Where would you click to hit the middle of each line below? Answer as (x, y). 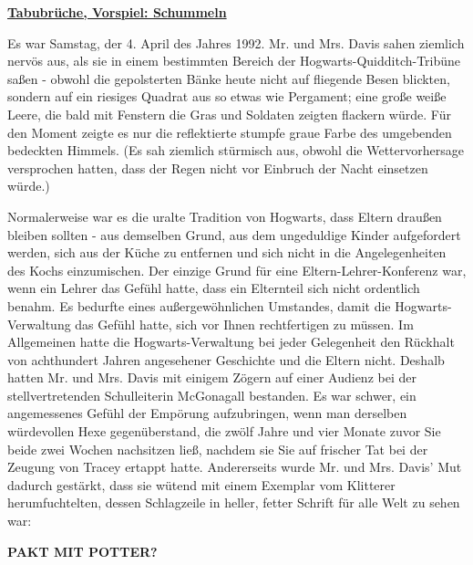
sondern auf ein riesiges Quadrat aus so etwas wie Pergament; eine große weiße (227, 96)
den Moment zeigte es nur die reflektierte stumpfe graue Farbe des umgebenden (230, 132)
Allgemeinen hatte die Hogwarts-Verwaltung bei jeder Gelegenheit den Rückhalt (231, 342)
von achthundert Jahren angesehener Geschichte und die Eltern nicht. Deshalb (226, 359)
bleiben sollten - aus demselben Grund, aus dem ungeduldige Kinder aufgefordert (234, 234)
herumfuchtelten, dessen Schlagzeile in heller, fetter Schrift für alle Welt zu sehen (234, 502)
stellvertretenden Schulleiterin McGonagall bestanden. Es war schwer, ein (212, 395)
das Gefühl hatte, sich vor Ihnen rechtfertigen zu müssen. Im (244, 324)
